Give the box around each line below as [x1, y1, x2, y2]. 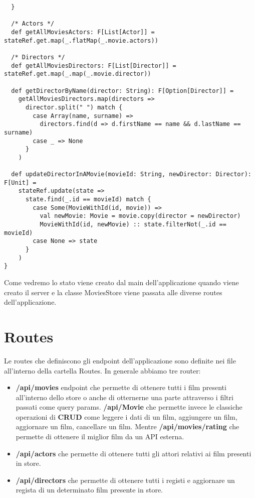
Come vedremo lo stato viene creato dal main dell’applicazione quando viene [4, 277, 239, 287]
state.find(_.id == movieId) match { [25, 196, 151, 203]
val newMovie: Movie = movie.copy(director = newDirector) [40, 212, 241, 220]
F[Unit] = [4, 179, 37, 186]
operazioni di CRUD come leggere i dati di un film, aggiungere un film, [16, 411, 237, 422]
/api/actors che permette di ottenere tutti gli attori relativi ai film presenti [16, 448, 251, 458]
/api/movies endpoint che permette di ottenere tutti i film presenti [16, 382, 226, 393]
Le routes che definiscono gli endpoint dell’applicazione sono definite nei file [4, 355, 236, 365]
